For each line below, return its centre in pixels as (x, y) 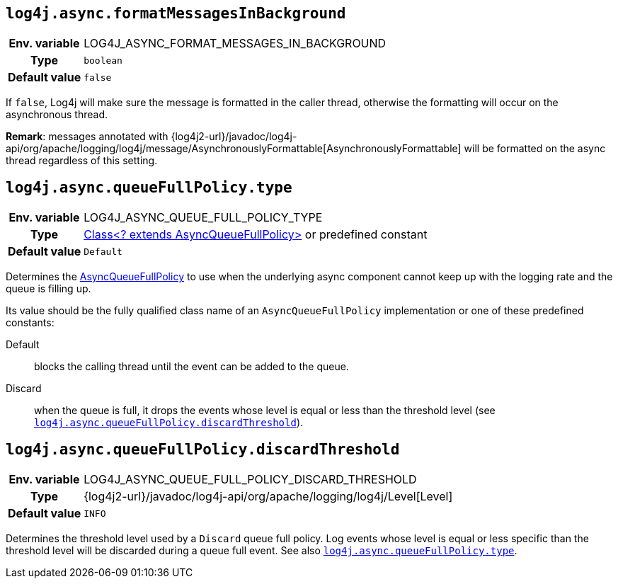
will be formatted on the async (535, 149)
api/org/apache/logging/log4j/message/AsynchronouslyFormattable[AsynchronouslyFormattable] (234, 149)
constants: (30, 323)
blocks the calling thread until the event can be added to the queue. (191, 367)
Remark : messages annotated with (87, 137)
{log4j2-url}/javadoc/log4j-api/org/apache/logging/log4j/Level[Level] (268, 497)
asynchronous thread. (57, 115)
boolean (103, 60)
